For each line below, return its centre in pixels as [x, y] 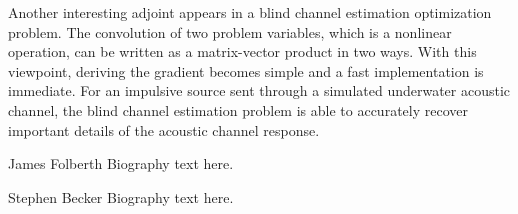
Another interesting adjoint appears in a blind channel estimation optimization [250, 12]
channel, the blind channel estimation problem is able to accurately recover [238, 109]
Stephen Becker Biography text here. [121, 196]
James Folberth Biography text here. [121, 163]
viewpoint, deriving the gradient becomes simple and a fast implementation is [246, 70]
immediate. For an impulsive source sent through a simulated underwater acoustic [259, 90]
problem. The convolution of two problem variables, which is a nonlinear [230, 31]
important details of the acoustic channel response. [164, 129]
